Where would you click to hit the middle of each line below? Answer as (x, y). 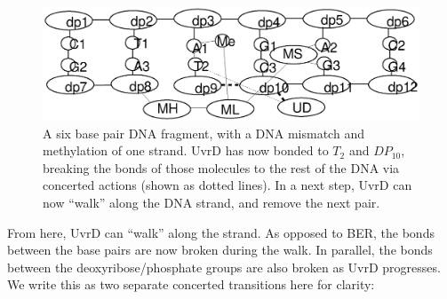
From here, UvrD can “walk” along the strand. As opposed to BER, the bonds (221, 232)
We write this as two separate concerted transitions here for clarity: (191, 284)
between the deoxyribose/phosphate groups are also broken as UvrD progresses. (224, 267)
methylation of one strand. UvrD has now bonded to (186, 150)
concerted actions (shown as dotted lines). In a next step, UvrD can (227, 185)
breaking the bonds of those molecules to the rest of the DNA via (221, 167)
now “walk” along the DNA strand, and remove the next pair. (212, 202)
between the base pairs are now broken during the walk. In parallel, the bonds (220, 250)
